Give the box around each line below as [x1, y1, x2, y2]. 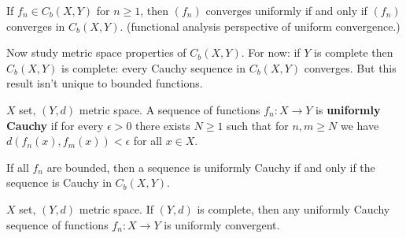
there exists [135, 117, 190, 133]
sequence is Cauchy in [6, 174, 112, 191]
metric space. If [79, 200, 153, 217]
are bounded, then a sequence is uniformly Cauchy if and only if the [46, 158, 375, 175]
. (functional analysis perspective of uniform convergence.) [120, 17, 400, 34]
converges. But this [304, 59, 397, 76]
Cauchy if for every [6, 117, 104, 133]
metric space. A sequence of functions [79, 101, 260, 117]
